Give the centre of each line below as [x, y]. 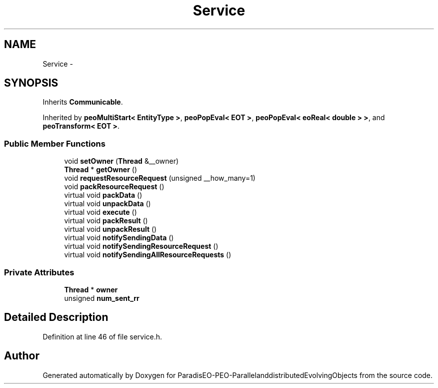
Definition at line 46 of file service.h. [102, 336]
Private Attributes [39, 272]
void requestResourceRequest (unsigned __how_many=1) [160, 178]
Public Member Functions [55, 143]
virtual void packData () [103, 195]
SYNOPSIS [31, 83]
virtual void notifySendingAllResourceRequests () [148, 255]
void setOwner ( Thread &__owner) [121, 161]
